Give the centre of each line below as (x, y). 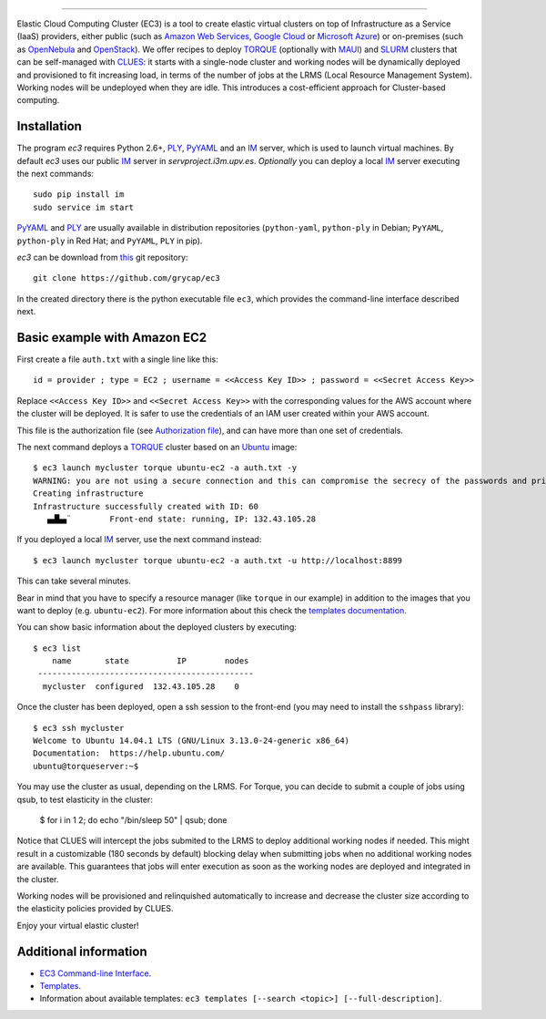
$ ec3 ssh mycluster (79, 728)
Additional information (82, 951)
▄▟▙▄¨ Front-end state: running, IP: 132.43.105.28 (182, 519)
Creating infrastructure (88, 494)
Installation (49, 126)
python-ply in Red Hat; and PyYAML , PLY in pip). (110, 241)
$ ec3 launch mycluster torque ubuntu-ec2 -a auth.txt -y (165, 468)
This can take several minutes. (74, 581)
